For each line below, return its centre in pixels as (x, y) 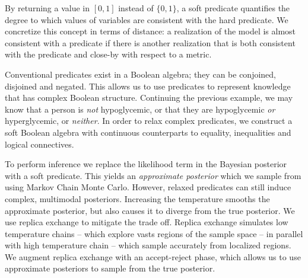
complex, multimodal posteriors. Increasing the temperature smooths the (137, 198)
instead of (136, 8)
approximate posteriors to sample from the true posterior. (110, 268)
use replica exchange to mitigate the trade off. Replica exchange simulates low (147, 222)
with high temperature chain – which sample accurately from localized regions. (148, 245)
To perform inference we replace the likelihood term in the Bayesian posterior (146, 164)
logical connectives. (39, 144)
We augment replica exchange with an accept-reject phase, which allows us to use (153, 256)
